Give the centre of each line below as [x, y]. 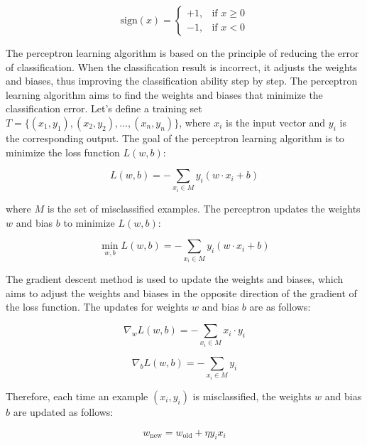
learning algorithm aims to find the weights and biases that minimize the [164, 94]
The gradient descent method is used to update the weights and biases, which [175, 279]
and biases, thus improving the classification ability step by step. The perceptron [182, 81]
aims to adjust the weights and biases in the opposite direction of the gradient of [181, 293]
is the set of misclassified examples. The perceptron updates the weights [204, 209]
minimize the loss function [63, 152]
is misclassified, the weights [252, 396]
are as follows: [280, 307]
